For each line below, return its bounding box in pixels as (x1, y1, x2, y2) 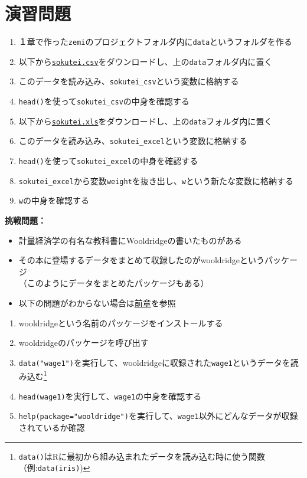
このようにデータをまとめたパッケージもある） (27, 277, 209, 289)
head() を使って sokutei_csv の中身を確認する (18, 95, 190, 107)
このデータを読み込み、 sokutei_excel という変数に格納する (18, 135, 247, 147)
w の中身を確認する (18, 194, 89, 207)
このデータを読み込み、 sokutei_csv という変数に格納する (18, 75, 239, 87)
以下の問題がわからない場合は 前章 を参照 (18, 297, 176, 309)
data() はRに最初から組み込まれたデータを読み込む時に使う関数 (18, 450, 266, 462)
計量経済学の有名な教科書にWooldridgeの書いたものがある (18, 234, 242, 246)
